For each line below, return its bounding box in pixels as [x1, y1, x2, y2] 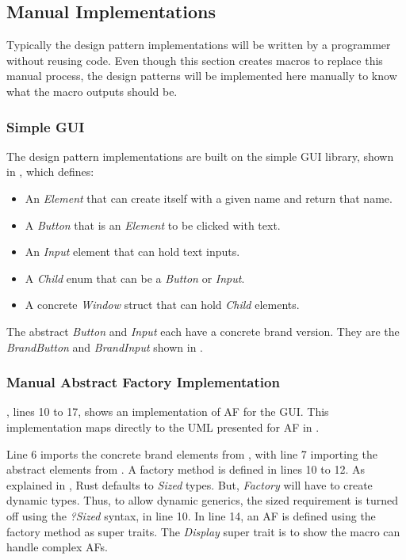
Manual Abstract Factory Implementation [6, 372, 280, 392]
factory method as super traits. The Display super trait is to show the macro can [6, 523, 400, 539]
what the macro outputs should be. [6, 82, 178, 99]
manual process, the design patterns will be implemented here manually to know [6, 67, 397, 84]
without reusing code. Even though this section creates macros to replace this [6, 51, 383, 68]
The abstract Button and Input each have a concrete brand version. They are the [6, 322, 400, 339]
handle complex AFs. [6, 539, 108, 555]
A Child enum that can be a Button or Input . [25, 269, 245, 286]
